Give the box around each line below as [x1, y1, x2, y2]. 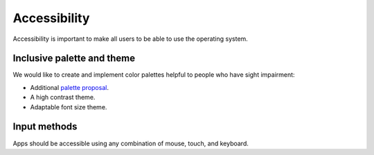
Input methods [12, 121, 78, 133]
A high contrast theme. [30, 93, 96, 102]
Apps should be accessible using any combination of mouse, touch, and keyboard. [12, 139, 249, 147]
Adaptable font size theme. [30, 102, 107, 111]
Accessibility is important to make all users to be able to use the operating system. [12, 35, 249, 43]
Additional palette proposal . [30, 83, 109, 91]
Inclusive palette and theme [12, 53, 135, 64]
